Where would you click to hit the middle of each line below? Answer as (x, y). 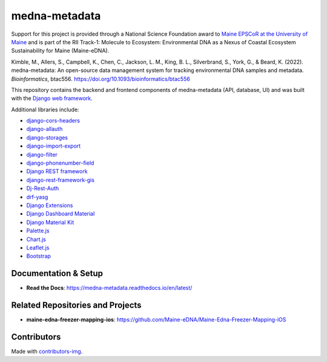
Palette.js (38, 231)
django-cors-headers (53, 120)
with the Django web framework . (52, 98)
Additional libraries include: (45, 110)
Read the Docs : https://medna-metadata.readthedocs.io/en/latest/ (109, 288)
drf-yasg (37, 197)
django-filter (42, 154)
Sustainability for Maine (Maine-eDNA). (60, 51)
